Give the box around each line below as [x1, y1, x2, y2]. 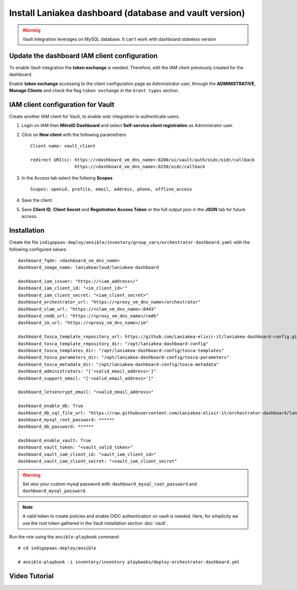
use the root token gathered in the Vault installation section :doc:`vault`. [22, 520, 168, 526]
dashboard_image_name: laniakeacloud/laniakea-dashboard [18, 265, 159, 271]
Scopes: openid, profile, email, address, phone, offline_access [30, 186, 193, 192]
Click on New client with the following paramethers [21, 132, 126, 137]
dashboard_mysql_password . [22, 488, 87, 494]
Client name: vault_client [30, 143, 96, 149]
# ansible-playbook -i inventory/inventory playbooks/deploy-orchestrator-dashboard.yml [18, 559, 240, 565]
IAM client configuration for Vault [9, 100, 115, 109]
